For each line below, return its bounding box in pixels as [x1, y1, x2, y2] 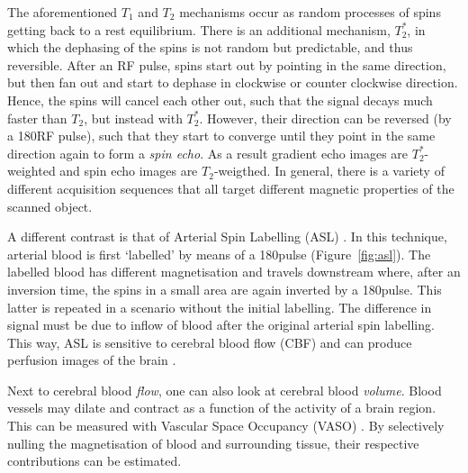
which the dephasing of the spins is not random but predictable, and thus [7, 38, 413, 57]
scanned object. [7, 196, 93, 215]
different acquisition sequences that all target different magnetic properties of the [7, 178, 454, 197]
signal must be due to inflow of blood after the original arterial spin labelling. [7, 315, 435, 334]
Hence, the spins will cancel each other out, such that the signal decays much [7, 90, 433, 109]
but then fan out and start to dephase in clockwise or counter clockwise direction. [7, 73, 458, 92]
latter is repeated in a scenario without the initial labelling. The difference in [7, 297, 432, 316]
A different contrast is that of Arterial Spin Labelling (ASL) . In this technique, [7, 227, 447, 246]
